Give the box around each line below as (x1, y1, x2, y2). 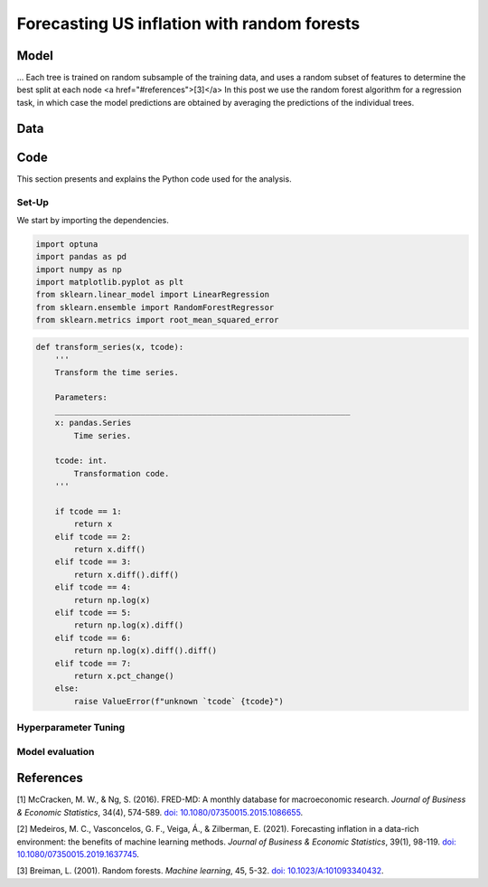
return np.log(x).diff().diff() (73, 646, 217, 656)
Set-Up (16, 195, 50, 208)
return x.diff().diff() (73, 570, 180, 580)
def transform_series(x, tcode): (35, 342, 184, 352)
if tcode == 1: (54, 506, 122, 516)
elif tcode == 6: (54, 633, 132, 643)
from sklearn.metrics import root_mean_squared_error (35, 315, 279, 326)
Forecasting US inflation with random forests (16, 14, 361, 33)
